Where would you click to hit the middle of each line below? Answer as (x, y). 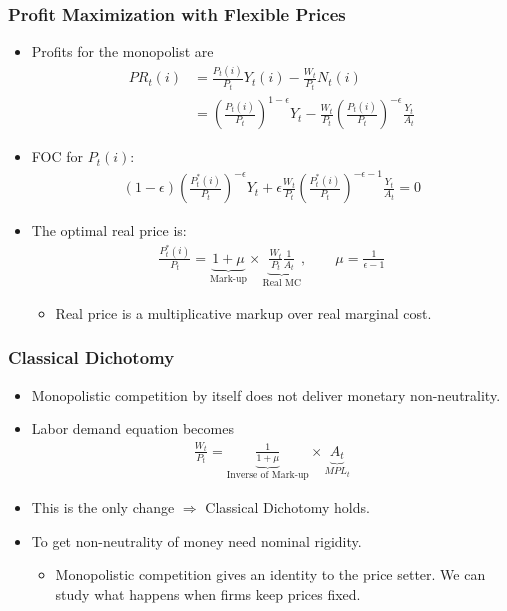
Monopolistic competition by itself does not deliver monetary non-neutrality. (266, 394)
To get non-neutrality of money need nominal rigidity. (196, 540)
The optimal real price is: (109, 230)
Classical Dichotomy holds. (287, 507)
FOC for (57, 156)
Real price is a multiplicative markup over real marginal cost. (243, 312)
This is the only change (103, 507)
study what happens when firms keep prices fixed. (208, 593)
